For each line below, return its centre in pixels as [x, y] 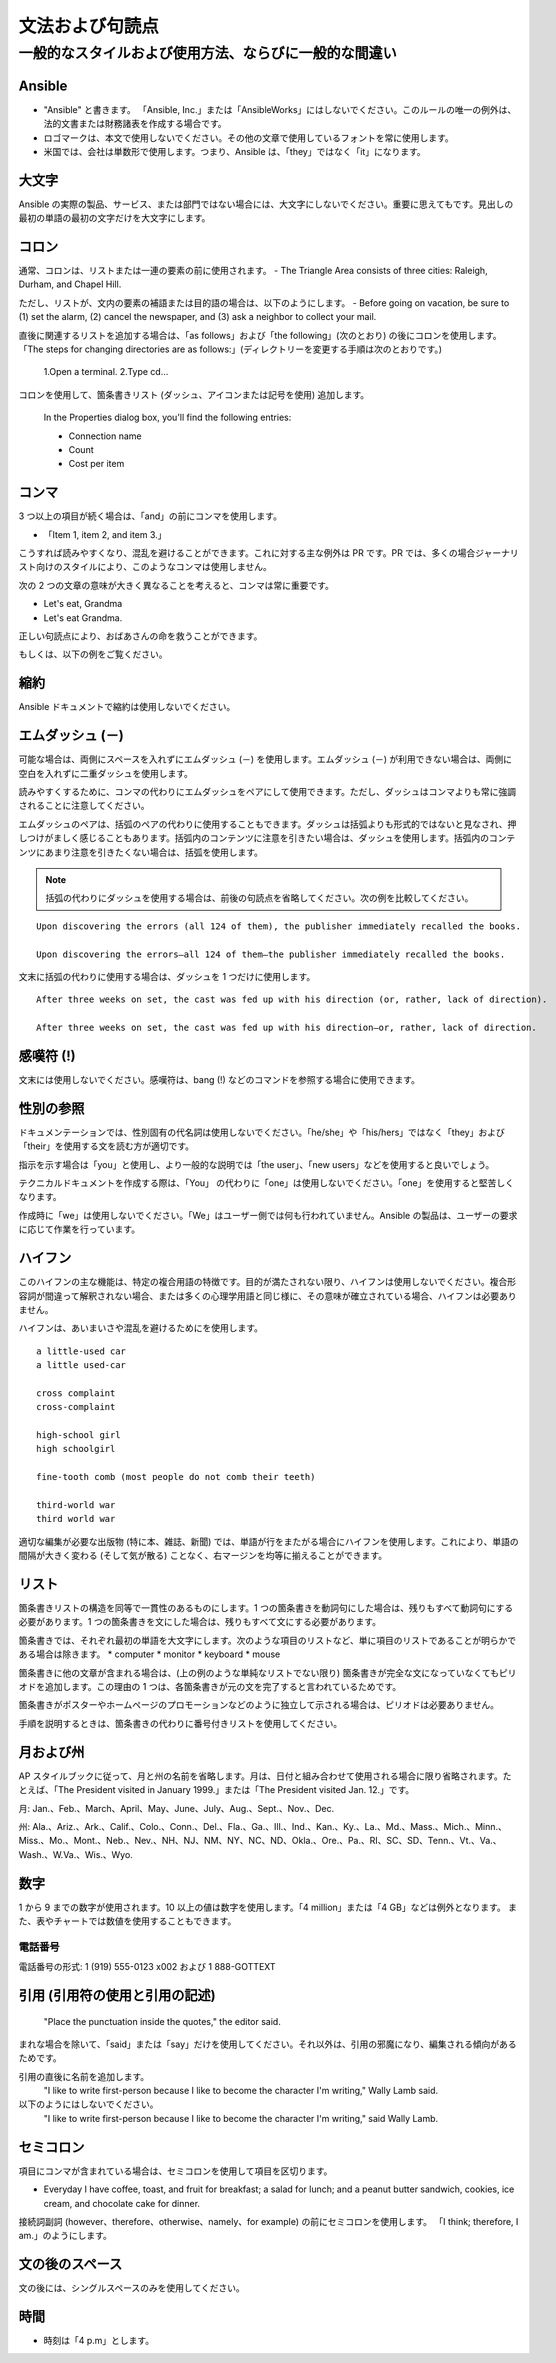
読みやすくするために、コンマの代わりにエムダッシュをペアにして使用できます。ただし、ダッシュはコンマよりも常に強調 [267, 792]
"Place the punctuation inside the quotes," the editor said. [162, 2021]
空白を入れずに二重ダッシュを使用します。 [106, 773]
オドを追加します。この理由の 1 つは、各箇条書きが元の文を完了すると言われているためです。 [210, 1687]
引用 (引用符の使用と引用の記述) [117, 1995]
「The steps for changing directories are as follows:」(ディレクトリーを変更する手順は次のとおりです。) [230, 349]
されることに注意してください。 [84, 806]
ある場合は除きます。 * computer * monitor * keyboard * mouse [149, 1654]
